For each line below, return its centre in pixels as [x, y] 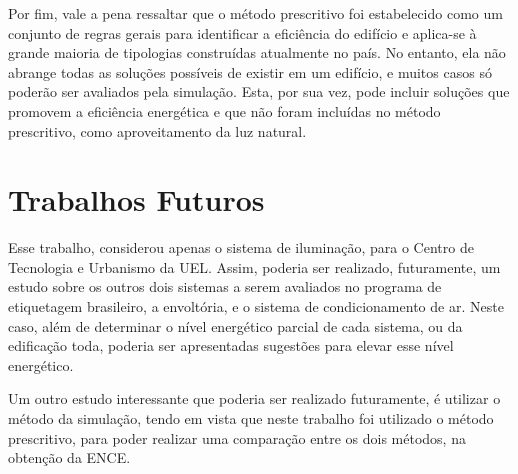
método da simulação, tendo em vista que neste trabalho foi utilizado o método [251, 418]
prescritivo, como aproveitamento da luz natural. [157, 130]
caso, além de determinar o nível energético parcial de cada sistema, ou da [235, 325]
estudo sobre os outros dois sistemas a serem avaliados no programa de [225, 286]
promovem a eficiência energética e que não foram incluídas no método [224, 110]
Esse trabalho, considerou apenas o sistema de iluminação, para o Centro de [241, 247]
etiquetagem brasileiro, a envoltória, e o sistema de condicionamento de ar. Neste [256, 306]
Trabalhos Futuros [136, 199]
